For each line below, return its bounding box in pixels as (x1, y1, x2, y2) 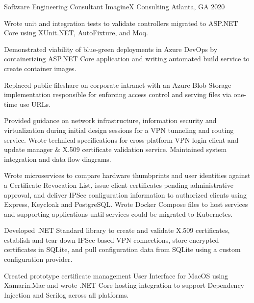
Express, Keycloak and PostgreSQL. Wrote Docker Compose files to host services (4, 199, 248, 209)
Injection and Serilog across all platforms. (4, 289, 129, 300)
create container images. (4, 63, 76, 73)
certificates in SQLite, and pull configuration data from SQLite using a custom (4, 244, 241, 254)
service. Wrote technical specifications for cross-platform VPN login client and (4, 134, 239, 145)
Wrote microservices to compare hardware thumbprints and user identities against (4, 170, 251, 180)
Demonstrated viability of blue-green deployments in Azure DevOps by (4, 44, 218, 54)
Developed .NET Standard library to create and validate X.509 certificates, (4, 225, 230, 235)
